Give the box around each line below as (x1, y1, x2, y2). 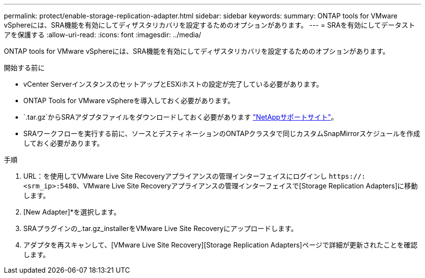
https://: (328, 172, 366, 180)
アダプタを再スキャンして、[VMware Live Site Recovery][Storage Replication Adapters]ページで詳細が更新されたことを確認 (23, 241, 418, 249)
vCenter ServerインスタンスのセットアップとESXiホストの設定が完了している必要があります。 (23, 80, 323, 88)
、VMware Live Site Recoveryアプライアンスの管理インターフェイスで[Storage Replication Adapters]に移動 (76, 182, 418, 190)
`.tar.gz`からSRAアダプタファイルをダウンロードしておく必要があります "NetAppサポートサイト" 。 (23, 113, 338, 121)
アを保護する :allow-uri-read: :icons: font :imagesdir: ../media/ (4, 31, 201, 39)
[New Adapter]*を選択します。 (23, 208, 121, 216)
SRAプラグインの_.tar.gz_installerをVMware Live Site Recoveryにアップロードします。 (23, 224, 298, 232)
